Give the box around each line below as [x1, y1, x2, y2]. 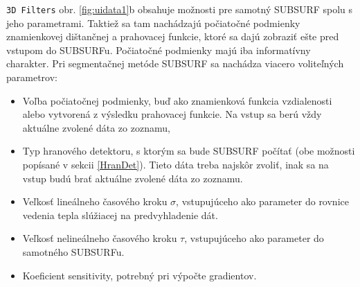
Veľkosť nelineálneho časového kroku [22, 231, 177, 245]
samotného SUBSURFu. [22, 244, 125, 259]
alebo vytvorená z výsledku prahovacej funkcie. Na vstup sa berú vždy [22, 107, 322, 121]
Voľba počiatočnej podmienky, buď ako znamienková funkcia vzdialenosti [22, 93, 332, 107]
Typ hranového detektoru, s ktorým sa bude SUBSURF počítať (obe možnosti [22, 143, 355, 158]
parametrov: [6, 70, 57, 85]
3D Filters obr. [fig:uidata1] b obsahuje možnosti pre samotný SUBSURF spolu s [6, 2, 353, 16]
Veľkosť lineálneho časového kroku [22, 194, 168, 209]
